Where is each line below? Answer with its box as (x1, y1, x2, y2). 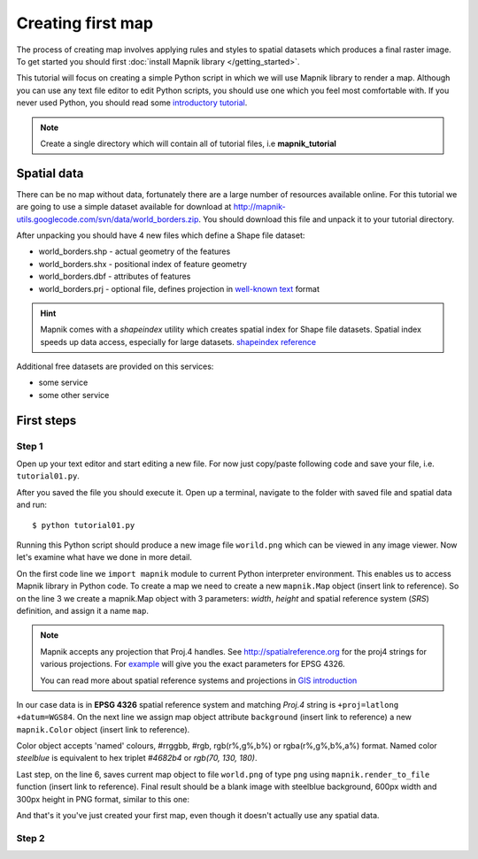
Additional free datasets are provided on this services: (16, 361, 214, 372)
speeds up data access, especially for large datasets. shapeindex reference (40, 336, 317, 347)
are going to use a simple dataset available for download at (16, 202, 232, 212)
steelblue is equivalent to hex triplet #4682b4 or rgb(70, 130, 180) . (16, 753, 258, 763)
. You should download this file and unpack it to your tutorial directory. (198, 213, 455, 225)
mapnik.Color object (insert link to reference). (16, 724, 190, 734)
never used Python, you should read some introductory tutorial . (16, 97, 248, 108)
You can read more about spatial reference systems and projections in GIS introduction (40, 675, 358, 686)
